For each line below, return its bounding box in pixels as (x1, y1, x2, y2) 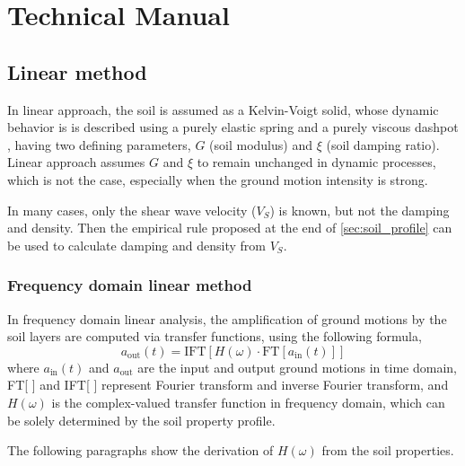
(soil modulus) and (209, 135, 312, 154)
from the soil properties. (321, 441, 454, 460)
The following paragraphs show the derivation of (7, 441, 274, 460)
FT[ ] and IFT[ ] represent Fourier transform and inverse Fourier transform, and (7, 375, 449, 394)
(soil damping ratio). (326, 135, 440, 154)
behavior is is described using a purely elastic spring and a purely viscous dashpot (7, 118, 459, 136)
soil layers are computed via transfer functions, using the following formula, (7, 327, 422, 346)
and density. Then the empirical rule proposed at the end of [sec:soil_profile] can (7, 218, 452, 237)
